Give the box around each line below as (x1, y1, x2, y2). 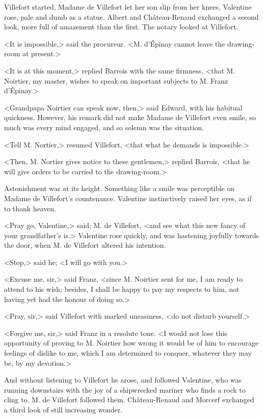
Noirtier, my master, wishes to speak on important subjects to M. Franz (4, 75, 228, 86)
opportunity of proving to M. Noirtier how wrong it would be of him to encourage (4, 337, 258, 348)
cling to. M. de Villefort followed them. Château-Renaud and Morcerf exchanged (4, 394, 254, 405)
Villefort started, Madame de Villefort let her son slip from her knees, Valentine (4, 2, 252, 12)
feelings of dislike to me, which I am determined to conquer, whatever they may (4, 348, 252, 358)
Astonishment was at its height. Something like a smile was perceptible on (4, 183, 235, 194)
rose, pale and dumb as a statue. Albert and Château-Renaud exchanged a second (4, 11, 259, 22)
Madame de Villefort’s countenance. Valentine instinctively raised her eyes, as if (4, 193, 252, 203)
